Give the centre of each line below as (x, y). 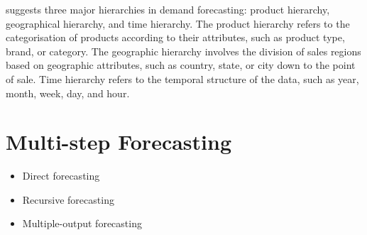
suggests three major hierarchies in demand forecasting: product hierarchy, (168, 9)
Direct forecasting (61, 176)
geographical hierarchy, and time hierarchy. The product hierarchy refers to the (178, 23)
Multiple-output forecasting (82, 223)
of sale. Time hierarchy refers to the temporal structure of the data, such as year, (182, 78)
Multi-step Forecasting (119, 142)
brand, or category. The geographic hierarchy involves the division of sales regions (183, 51)
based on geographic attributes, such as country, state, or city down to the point (181, 65)
